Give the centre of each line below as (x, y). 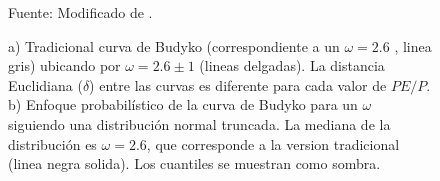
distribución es (52, 143)
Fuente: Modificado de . (80, 12)
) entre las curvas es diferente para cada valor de (238, 84)
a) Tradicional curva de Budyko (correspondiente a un (174, 45)
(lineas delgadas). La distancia (292, 65)
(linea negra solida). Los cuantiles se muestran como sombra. (194, 163)
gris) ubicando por (64, 65)
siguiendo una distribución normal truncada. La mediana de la (199, 123)
